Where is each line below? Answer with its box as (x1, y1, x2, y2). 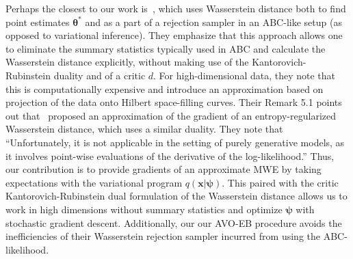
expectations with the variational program (5, 175, 183, 189)
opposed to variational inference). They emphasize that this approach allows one (5, 28, 343, 42)
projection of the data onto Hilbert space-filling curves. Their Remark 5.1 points (5, 95, 342, 109)
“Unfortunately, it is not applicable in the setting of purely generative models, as (5, 135, 345, 149)
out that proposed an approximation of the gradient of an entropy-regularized (5, 108, 336, 122)
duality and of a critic (53, 68, 146, 82)
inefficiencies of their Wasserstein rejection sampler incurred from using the (5, 229, 320, 243)
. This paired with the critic (222, 175, 339, 189)
